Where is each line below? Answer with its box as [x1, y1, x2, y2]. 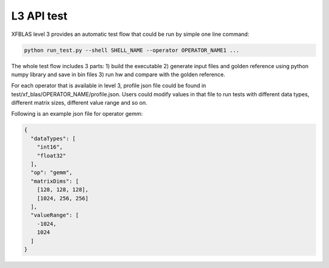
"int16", [37, 144, 63, 150]
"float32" [37, 152, 66, 159]
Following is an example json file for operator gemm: [11, 110, 143, 118]
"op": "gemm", [30, 169, 73, 176]
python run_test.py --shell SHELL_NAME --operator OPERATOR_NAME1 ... [24, 46, 240, 54]
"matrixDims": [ [30, 177, 79, 185]
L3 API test [11, 9, 68, 23]
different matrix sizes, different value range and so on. [11, 99, 147, 107]
